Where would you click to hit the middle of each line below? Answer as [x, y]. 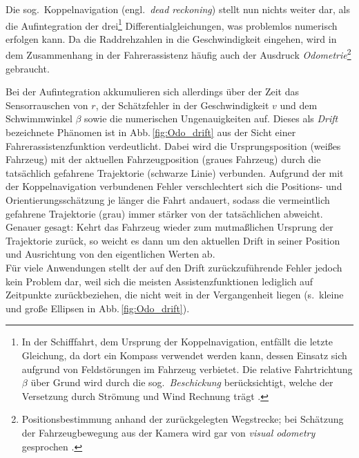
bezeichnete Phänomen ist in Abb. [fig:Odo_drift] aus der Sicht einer [151, 132]
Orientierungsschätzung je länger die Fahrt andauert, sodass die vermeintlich [168, 200]
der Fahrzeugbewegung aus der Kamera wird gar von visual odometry [168, 432]
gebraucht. [28, 68]
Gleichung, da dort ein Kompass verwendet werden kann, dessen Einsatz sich [184, 355]
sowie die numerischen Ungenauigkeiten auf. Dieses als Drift [211, 118]
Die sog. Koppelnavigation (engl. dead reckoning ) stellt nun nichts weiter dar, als [178, 9]
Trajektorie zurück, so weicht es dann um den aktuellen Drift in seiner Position [173, 240]
